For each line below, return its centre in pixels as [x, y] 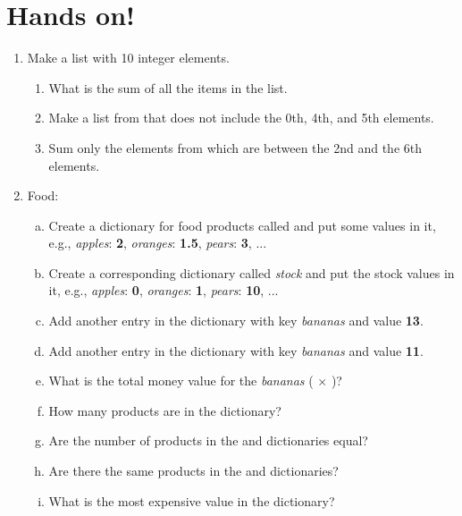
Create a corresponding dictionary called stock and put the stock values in [252, 272]
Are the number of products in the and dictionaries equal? [208, 440]
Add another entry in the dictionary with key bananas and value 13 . [236, 321]
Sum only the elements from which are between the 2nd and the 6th [235, 147]
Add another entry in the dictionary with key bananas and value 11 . [236, 350]
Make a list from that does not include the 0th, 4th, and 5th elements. [241, 118]
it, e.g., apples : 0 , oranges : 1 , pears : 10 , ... [164, 290]
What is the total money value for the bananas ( [181, 381]
